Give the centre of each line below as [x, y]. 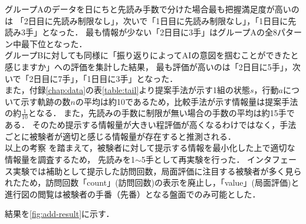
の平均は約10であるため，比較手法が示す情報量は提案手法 [187, 101]
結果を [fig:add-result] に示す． [60, 214]
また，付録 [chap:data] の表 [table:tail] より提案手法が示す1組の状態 [128, 90]
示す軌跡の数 [46, 101]
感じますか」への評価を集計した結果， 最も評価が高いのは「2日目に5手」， [149, 66]
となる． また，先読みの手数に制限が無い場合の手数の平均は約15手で [161, 113]
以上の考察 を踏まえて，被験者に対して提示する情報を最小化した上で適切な [150, 148]
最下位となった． [54, 43]
